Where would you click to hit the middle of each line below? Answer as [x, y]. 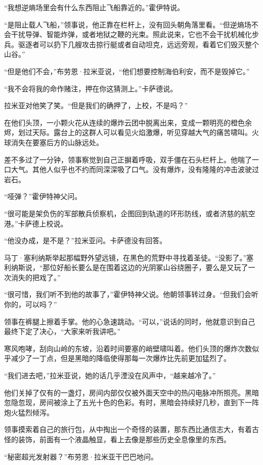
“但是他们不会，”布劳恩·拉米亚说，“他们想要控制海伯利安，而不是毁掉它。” [127, 71]
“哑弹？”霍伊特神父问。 [43, 196]
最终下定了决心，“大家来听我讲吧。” [62, 331]
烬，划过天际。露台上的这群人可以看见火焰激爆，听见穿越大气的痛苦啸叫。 [128, 132]
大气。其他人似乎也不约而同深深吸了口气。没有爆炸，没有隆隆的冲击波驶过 [135, 169]
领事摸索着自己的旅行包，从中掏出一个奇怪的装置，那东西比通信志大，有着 [128, 429]
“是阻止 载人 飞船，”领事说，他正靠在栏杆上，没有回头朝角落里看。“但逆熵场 [128, 24]
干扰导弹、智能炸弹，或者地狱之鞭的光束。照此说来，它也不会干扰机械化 [131, 34]
